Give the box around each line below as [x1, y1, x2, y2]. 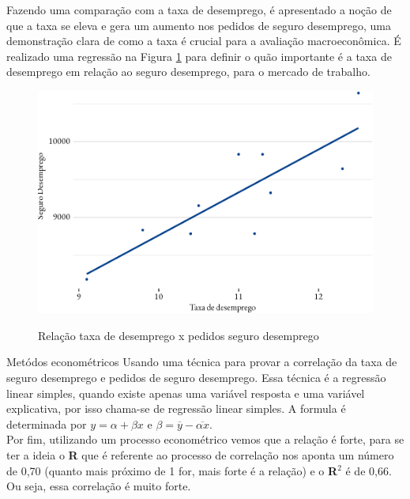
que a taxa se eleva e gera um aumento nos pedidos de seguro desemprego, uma [6, 17, 391, 33]
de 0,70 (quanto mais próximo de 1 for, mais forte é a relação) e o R [6, 462, 338, 478]
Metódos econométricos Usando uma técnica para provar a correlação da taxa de [6, 353, 397, 370]
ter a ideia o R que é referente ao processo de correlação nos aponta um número [6, 446, 394, 463]
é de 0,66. [345, 462, 392, 478]
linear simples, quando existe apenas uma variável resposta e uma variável [6, 384, 365, 401]
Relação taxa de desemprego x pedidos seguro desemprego [38, 327, 319, 343]
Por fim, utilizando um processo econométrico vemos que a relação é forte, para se [6, 431, 404, 448]
